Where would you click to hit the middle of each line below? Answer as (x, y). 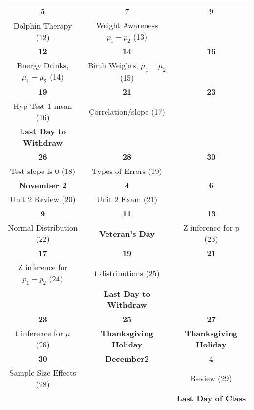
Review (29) (211, 378)
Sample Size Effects (43, 372)
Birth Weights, (113, 65)
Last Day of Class (211, 398)
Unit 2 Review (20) (43, 199)
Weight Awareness (127, 25)
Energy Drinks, (43, 65)
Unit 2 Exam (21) (127, 199)
